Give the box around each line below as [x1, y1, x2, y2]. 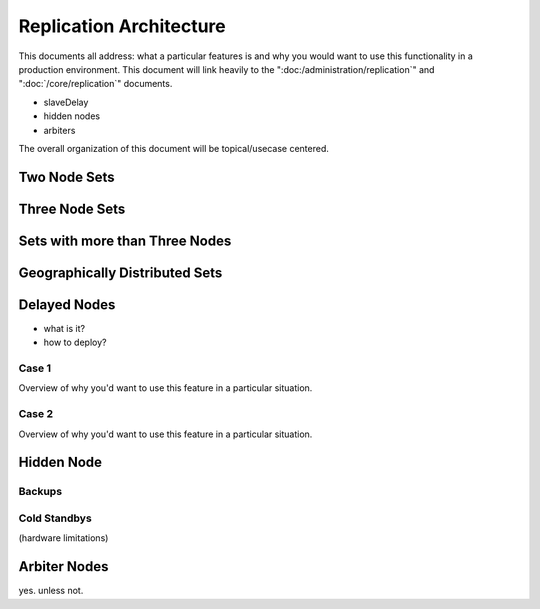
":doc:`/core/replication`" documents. [18, 78, 173, 90]
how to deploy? [43, 336, 107, 349]
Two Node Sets [18, 168, 115, 185]
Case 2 [18, 407, 54, 421]
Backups [18, 485, 63, 499]
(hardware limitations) [18, 532, 109, 544]
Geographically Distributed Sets [18, 264, 223, 281]
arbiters [43, 124, 76, 136]
